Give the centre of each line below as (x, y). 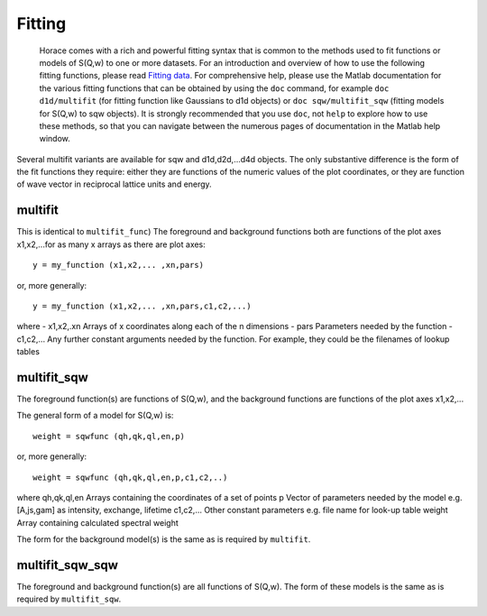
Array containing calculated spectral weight (98, 522)
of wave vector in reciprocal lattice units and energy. (114, 184)
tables (28, 352)
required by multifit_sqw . (69, 599)
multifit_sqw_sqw (68, 565)
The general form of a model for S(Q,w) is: (95, 416)
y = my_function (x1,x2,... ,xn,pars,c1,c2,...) (142, 306)
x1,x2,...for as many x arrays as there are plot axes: (111, 244)
